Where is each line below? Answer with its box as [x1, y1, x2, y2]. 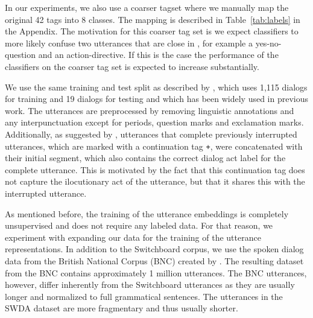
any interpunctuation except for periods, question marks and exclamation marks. [5, 116, 304, 129]
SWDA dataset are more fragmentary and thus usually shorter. [5, 302, 238, 314]
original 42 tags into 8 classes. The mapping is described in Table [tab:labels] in [5, 13, 300, 25]
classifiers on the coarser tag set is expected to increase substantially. [5, 60, 259, 72]
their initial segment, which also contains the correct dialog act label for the [5, 151, 286, 164]
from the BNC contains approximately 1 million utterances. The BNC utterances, [5, 266, 307, 279]
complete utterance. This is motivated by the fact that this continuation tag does [5, 163, 305, 176]
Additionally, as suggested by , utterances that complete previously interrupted [5, 127, 297, 140]
